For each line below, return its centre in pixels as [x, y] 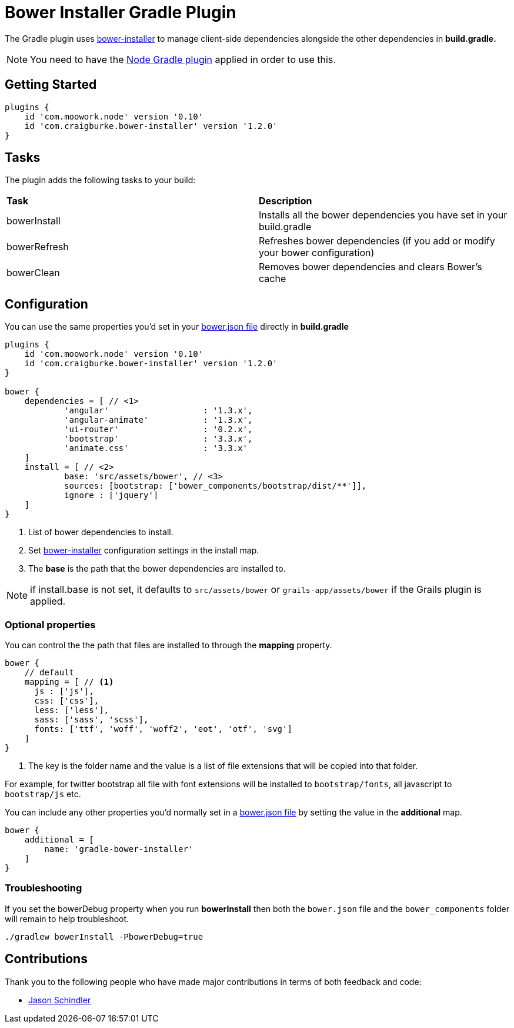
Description [286, 201]
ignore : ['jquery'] [111, 495]
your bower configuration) [317, 253]
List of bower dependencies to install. [101, 532]
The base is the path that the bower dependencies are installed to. [157, 569]
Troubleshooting [44, 888]
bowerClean [33, 273]
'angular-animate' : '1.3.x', [158, 420]
